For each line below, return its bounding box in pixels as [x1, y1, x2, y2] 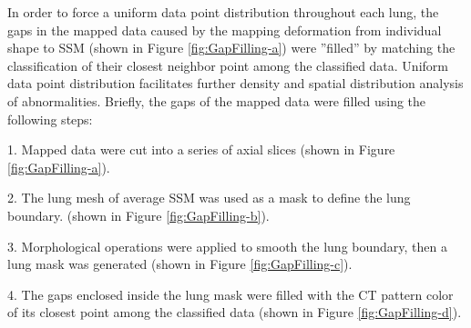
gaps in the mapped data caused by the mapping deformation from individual [7, 20, 442, 39]
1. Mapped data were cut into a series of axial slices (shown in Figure [7, 140, 395, 159]
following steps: [7, 109, 93, 128]
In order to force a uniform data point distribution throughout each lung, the [7, 3, 439, 21]
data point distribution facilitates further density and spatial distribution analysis [7, 74, 464, 93]
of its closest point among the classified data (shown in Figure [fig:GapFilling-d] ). [7, 303, 462, 322]
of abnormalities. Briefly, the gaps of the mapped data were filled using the [7, 91, 426, 110]
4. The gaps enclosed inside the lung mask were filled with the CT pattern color [7, 284, 454, 303]
